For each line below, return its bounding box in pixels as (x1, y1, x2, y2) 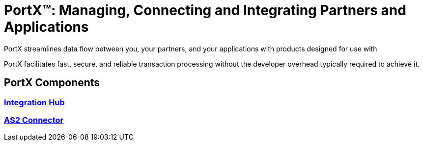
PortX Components (4, 76, 100, 89)
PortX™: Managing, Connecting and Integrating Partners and (4, 2, 406, 19)
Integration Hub (4, 97, 65, 107)
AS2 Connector (4, 115, 64, 125)
